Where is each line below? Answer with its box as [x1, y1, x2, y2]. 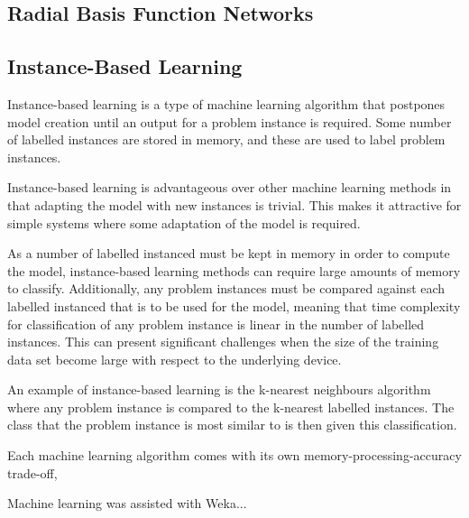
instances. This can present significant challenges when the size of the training [7, 332, 439, 351]
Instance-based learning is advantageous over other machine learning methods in [7, 178, 452, 197]
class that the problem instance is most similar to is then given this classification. [7, 415, 457, 434]
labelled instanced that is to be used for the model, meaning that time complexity [7, 296, 461, 315]
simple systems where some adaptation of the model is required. [7, 213, 361, 232]
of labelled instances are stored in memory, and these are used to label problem [7, 130, 446, 149]
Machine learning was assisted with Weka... [7, 494, 247, 513]
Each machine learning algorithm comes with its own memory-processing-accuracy [7, 446, 462, 465]
